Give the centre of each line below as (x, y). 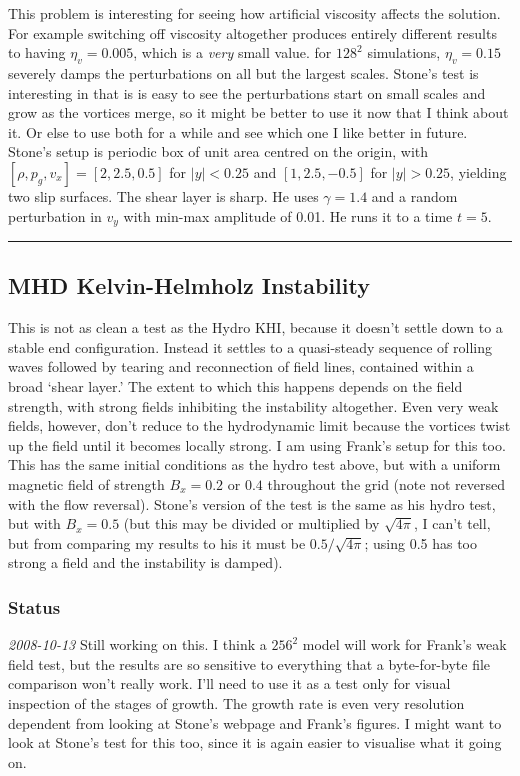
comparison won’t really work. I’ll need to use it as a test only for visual (229, 683)
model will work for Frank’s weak (404, 644)
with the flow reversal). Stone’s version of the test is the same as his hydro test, (252, 503)
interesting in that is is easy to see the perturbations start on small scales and (247, 92)
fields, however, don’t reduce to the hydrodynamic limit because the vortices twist (259, 425)
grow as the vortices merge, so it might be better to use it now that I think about (258, 112)
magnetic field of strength (86, 483)
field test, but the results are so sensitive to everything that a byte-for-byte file (249, 663)
